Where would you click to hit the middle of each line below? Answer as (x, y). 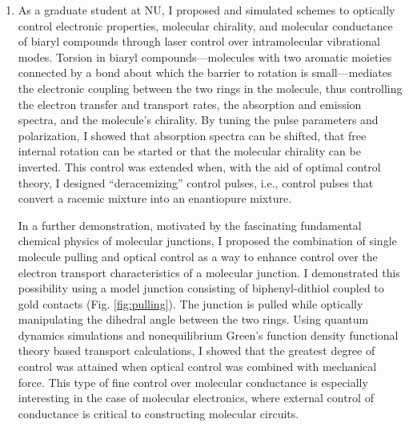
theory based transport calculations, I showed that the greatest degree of (196, 350)
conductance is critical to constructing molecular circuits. (158, 413)
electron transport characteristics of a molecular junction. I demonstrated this (209, 272)
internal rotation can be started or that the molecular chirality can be (189, 151)
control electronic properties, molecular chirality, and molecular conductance (205, 25)
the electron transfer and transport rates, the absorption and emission (190, 104)
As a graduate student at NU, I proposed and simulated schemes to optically (207, 10)
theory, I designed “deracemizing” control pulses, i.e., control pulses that (196, 182)
